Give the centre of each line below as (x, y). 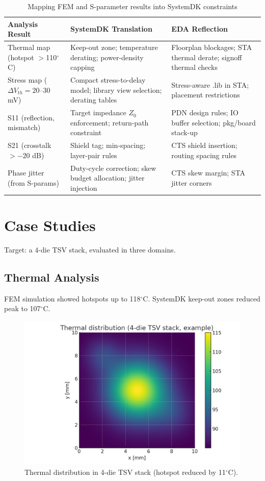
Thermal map (29, 47)
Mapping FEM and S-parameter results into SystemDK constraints (132, 6)
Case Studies (50, 225)
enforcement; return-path (110, 122)
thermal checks (195, 67)
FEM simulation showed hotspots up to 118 (72, 298)
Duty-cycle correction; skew (113, 168)
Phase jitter (26, 173)
